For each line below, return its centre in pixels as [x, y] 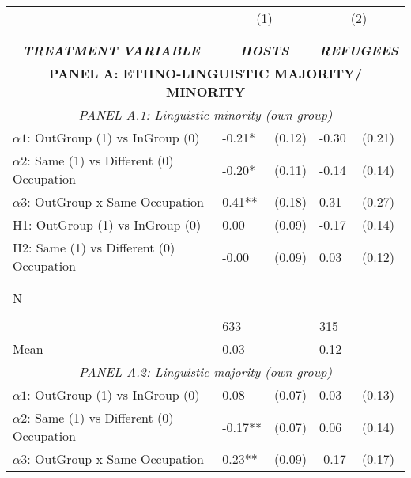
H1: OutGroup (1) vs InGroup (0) [107, 224]
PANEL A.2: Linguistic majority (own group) [205, 372]
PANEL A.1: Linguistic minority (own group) [205, 114]
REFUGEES [358, 50]
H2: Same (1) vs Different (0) [94, 247]
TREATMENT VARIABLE [111, 50]
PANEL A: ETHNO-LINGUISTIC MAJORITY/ [205, 73]
